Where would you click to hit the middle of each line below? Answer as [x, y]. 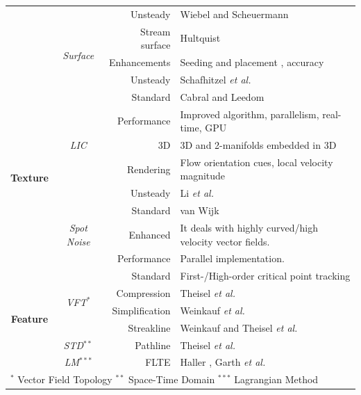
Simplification [141, 310]
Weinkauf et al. [212, 310]
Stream [155, 31]
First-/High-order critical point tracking [265, 276]
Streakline [149, 327]
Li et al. [197, 193]
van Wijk [200, 210]
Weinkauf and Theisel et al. [239, 327]
